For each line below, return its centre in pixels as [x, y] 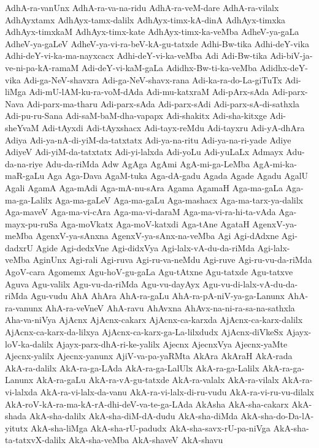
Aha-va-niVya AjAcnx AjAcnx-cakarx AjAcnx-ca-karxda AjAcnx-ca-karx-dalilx [154, 320]
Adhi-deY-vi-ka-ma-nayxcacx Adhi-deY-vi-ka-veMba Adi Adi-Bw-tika [136, 55]
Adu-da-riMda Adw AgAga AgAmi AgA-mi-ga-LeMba [148, 163]
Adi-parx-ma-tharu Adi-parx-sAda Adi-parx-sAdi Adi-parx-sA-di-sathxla [163, 103]
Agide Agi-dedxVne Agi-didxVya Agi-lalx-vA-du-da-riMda [145, 247]
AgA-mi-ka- [275, 163]
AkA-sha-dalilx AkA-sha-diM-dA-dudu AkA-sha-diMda [133, 416]
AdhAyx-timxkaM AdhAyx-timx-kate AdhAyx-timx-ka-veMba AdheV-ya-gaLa [152, 32]
